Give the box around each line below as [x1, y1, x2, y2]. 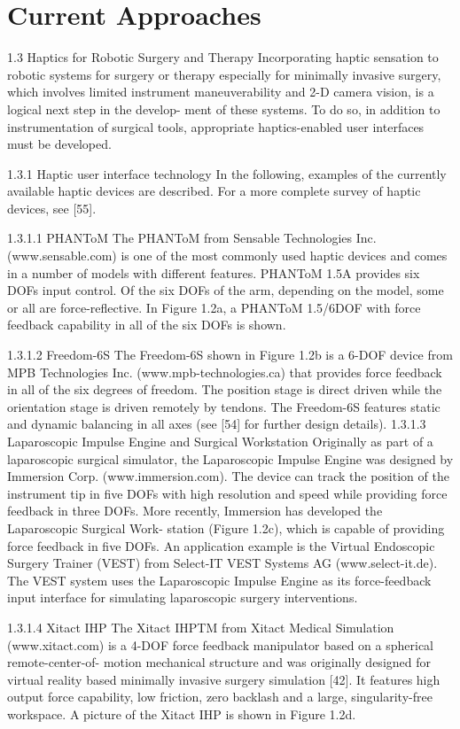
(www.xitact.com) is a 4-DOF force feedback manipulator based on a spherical [7, 635, 433, 654]
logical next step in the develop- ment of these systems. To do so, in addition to [7, 99, 441, 118]
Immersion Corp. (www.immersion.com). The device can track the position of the [7, 467, 449, 485]
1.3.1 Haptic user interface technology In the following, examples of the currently [7, 164, 447, 182]
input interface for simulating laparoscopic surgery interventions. [7, 588, 358, 607]
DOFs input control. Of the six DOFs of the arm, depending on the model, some [7, 281, 444, 299]
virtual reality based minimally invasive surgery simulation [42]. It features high [7, 670, 441, 688]
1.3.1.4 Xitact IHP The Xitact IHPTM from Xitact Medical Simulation [7, 617, 394, 636]
